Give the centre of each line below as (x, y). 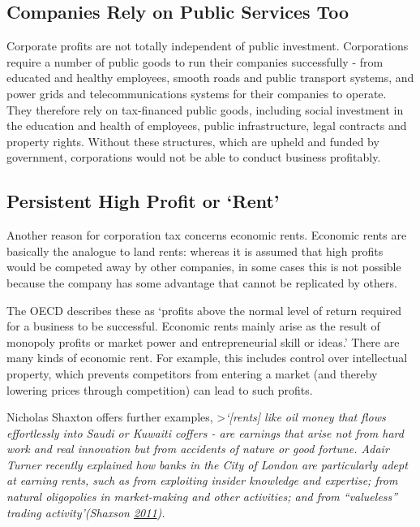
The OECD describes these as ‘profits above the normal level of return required (204, 310)
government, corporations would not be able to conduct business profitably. (194, 157)
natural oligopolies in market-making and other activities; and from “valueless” (202, 497)
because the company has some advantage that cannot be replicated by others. (202, 282)
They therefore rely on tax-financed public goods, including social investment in (205, 109)
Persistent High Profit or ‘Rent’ (143, 201)
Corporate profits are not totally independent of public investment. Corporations (208, 46)
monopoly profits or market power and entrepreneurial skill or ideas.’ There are (203, 341)
